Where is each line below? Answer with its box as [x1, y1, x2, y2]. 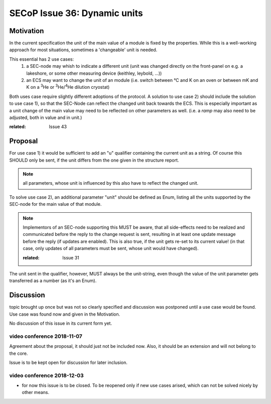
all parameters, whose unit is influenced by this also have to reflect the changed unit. [23, 180, 199, 186]
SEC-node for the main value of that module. [9, 201, 102, 207]
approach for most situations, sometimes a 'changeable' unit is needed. [9, 47, 158, 53]
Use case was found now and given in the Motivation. [9, 311, 120, 317]
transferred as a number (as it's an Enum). [9, 278, 97, 284]
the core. [9, 350, 28, 356]
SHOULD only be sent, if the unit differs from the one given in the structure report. [9, 157, 179, 163]
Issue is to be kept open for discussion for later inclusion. [9, 359, 128, 365]
